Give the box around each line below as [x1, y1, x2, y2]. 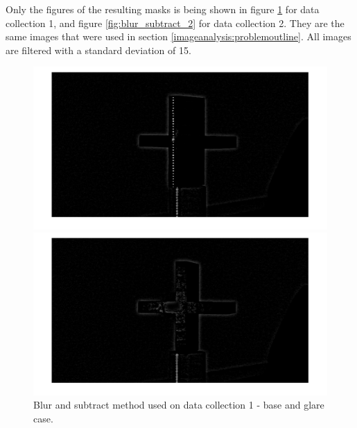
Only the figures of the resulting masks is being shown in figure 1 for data [6, 2, 320, 16]
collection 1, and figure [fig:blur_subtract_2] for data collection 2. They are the [6, 15, 345, 30]
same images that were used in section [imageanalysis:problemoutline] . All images [6, 29, 351, 44]
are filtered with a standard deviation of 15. [6, 42, 191, 57]
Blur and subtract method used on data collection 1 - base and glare [33, 397, 324, 412]
